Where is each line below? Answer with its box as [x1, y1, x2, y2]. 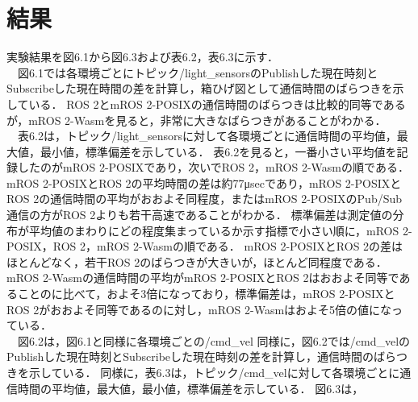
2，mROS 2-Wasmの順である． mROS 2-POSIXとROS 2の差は [80, 238, 403, 255]
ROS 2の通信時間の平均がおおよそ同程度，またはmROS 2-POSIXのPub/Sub [6, 190, 403, 207]
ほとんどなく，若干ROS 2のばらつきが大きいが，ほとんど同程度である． [6, 253, 387, 270]
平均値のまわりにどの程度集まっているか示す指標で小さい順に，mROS [28, 222, 399, 238]
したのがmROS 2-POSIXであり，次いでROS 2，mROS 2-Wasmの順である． [17, 159, 409, 176]
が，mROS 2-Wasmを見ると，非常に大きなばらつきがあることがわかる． [6, 111, 387, 128]
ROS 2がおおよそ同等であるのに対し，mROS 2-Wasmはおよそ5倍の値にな [6, 300, 392, 317]
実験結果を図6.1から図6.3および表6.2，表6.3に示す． [6, 48, 279, 65]
